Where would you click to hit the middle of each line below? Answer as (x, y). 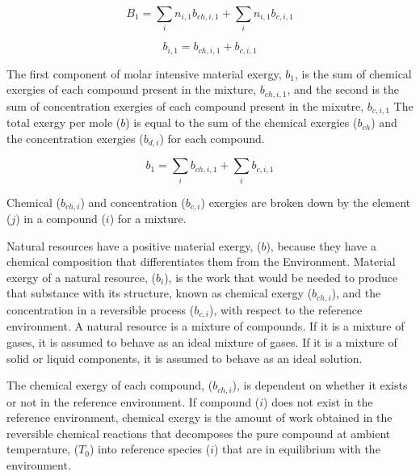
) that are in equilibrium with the (297, 449)
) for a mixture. (148, 219)
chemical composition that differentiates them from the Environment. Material (201, 261)
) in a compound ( (61, 219)
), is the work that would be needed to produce (281, 277)
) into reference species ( (150, 449)
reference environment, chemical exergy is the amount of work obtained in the (199, 417)
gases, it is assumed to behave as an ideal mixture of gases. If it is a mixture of (202, 341)
